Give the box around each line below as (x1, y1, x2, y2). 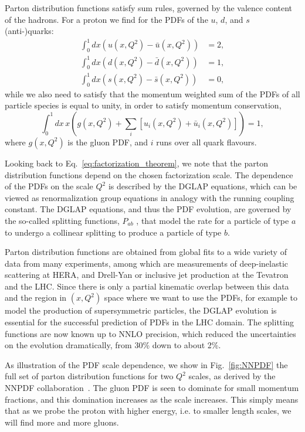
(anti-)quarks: (5, 25, 54, 37)
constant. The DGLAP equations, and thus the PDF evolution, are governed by (5, 203, 292, 215)
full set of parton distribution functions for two (5, 370, 174, 382)
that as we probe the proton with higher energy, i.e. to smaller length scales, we (5, 404, 292, 417)
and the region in (5, 291, 67, 304)
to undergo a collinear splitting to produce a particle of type (5, 226, 222, 238)
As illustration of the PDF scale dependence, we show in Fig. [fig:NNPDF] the (5, 358, 288, 370)
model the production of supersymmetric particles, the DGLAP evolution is (5, 304, 277, 317)
